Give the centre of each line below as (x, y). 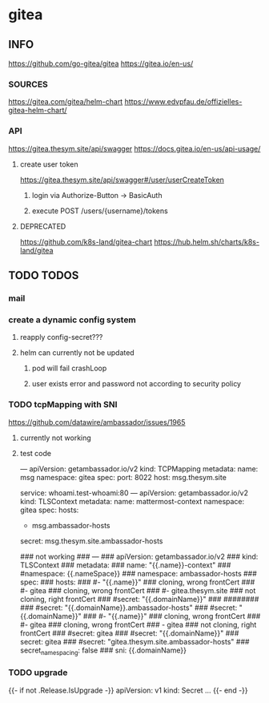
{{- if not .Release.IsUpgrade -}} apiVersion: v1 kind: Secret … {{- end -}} (128, 690)
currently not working (56, 438)
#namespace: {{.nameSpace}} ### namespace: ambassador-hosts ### (139, 573)
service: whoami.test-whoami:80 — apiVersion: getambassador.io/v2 (134, 493)
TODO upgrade (38, 673)
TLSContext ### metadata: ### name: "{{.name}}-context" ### (125, 565)
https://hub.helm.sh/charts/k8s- (207, 241)
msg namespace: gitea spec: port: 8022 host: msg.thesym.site (123, 477)
